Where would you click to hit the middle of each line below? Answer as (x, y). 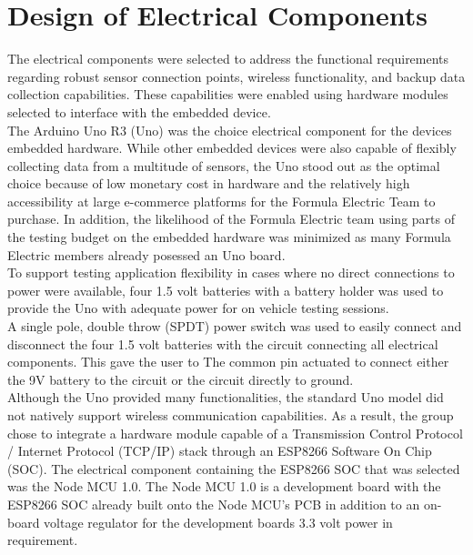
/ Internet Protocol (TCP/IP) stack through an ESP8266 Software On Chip (220, 451)
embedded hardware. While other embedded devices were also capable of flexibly (232, 148)
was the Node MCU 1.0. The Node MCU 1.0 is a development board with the (224, 486)
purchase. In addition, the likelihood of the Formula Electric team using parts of (231, 219)
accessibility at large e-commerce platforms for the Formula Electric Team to (221, 201)
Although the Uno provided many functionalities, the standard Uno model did (226, 397)
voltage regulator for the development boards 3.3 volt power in (218, 522)
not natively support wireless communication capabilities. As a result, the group (231, 415)
